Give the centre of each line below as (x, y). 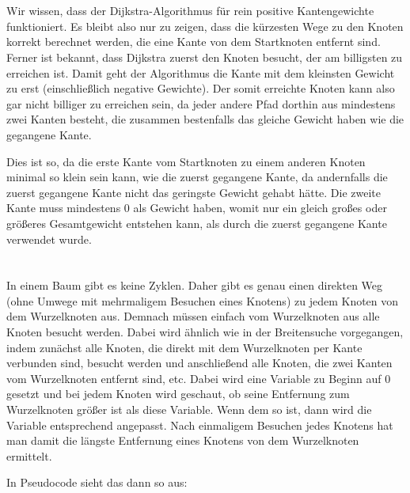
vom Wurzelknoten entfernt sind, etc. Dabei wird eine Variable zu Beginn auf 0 (199, 378)
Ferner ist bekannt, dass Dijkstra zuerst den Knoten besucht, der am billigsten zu (205, 57)
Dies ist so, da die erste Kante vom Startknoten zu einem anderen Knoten (186, 161)
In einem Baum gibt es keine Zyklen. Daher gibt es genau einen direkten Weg (195, 285)
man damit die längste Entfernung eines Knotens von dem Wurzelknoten (183, 440)
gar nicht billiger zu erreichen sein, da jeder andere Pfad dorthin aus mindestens (201, 103)
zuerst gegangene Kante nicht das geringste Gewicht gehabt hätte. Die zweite (194, 192)
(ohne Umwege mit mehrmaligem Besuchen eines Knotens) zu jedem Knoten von (203, 300)
